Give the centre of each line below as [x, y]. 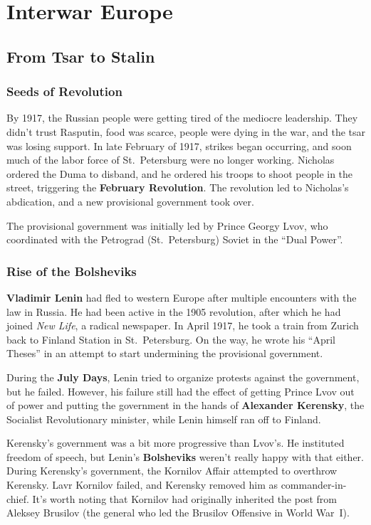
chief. [18, 498]
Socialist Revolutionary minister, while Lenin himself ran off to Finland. [164, 419]
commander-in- [314, 485]
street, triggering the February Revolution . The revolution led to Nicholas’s [178, 187]
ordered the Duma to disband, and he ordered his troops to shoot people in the [180, 173]
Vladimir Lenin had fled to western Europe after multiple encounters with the [182, 297]
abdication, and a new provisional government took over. [130, 201]
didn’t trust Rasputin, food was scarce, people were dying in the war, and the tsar [186, 131]
